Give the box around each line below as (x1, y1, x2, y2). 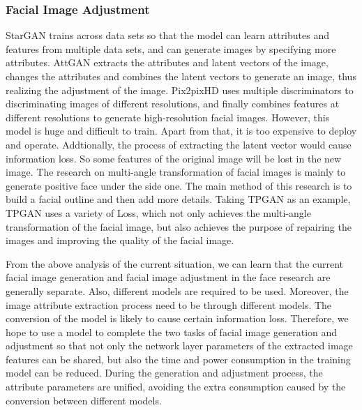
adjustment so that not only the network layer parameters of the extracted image (6, 338, 353, 353)
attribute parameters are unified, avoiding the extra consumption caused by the (6, 379, 346, 394)
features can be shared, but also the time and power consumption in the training (6, 351, 351, 366)
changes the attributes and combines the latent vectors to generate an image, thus (6, 69, 356, 83)
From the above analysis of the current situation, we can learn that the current (6, 256, 344, 271)
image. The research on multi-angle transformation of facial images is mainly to (6, 165, 346, 179)
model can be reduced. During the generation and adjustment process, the (6, 365, 323, 380)
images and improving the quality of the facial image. (6, 233, 234, 248)
